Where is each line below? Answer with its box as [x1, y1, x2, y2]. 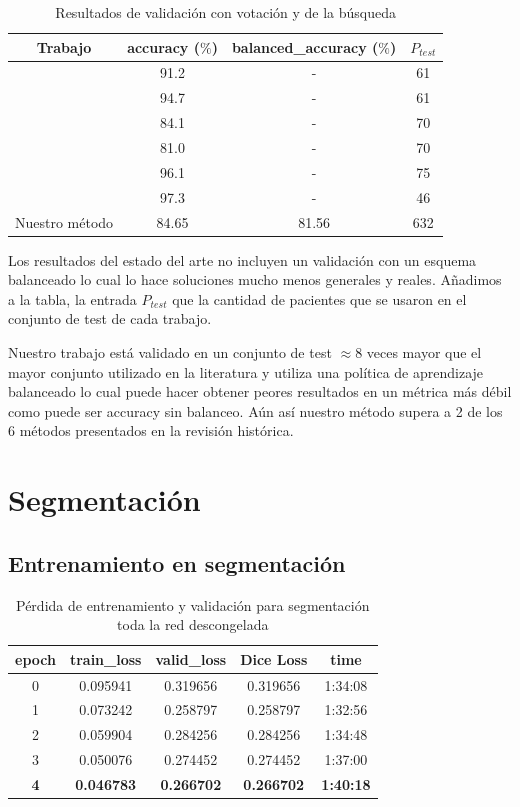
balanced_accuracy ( [231, 36, 379, 57]
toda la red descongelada [117, 614, 269, 635]
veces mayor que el [366, 341, 482, 362]
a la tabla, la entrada [8, 288, 137, 309]
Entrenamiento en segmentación [8, 547, 346, 578]
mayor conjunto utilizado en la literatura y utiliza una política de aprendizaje [8, 361, 484, 382]
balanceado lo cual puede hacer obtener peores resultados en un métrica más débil [8, 381, 512, 402]
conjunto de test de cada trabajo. [8, 308, 212, 329]
